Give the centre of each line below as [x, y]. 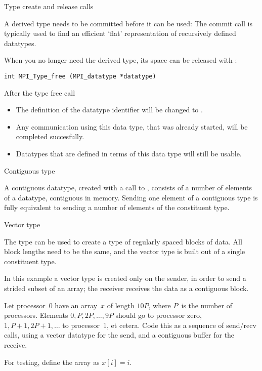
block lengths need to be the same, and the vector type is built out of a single [125, 251]
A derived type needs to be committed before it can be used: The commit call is [128, 23]
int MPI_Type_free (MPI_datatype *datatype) [80, 76]
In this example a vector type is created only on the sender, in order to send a [125, 278]
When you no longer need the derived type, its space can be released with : [121, 60]
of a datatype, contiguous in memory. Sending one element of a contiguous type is [131, 197]
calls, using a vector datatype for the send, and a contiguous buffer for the [119, 335]
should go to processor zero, [159, 315]
